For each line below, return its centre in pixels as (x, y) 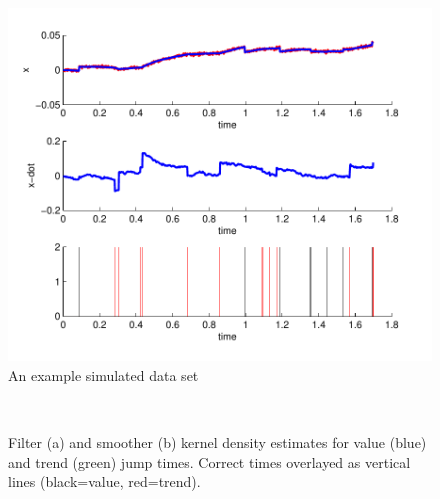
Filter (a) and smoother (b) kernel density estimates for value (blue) (217, 442)
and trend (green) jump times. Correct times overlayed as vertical (209, 461)
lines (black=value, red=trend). (104, 481)
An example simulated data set (103, 374)
